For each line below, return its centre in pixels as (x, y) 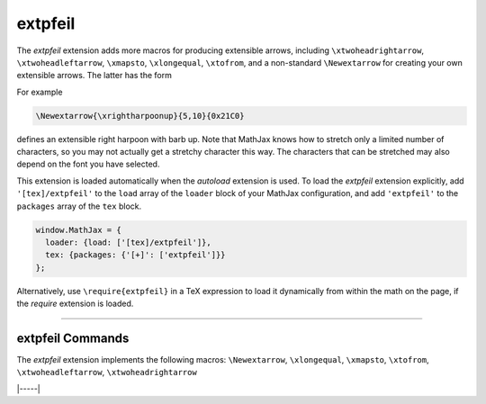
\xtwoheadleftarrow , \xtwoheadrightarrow (107, 373)
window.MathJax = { (78, 230)
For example (40, 92)
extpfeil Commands (73, 338)
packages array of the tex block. (79, 206)
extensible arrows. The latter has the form (94, 76)
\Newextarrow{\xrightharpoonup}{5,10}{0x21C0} (140, 116)
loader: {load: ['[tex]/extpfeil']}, (128, 242)
